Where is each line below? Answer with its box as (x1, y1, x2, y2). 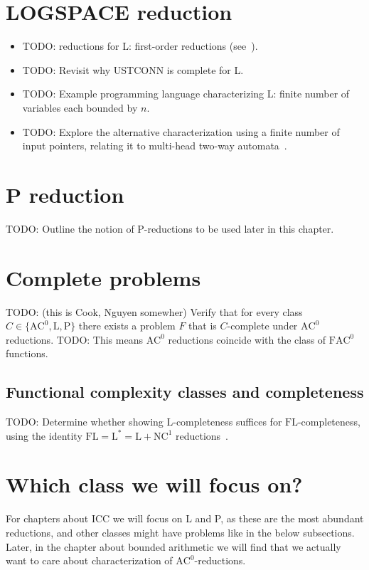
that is (188, 318, 217, 333)
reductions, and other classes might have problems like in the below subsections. (6, 525, 355, 540)
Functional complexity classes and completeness (6, 381, 364, 403)
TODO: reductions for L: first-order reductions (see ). (22, 38, 258, 53)
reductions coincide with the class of (168, 332, 326, 347)
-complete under (227, 318, 298, 333)
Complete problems (6, 263, 201, 292)
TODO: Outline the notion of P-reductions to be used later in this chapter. (6, 221, 334, 236)
